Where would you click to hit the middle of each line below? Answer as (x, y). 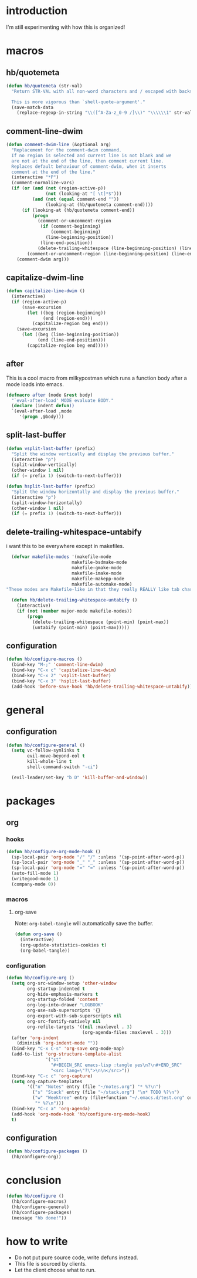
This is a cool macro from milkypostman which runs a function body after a (97, 378)
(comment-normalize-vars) (43, 183)
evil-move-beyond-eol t (56, 756)
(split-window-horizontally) (47, 503)
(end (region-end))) (68, 318)
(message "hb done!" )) (39, 1218)
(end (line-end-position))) (72, 340)
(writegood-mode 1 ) (35, 879)
